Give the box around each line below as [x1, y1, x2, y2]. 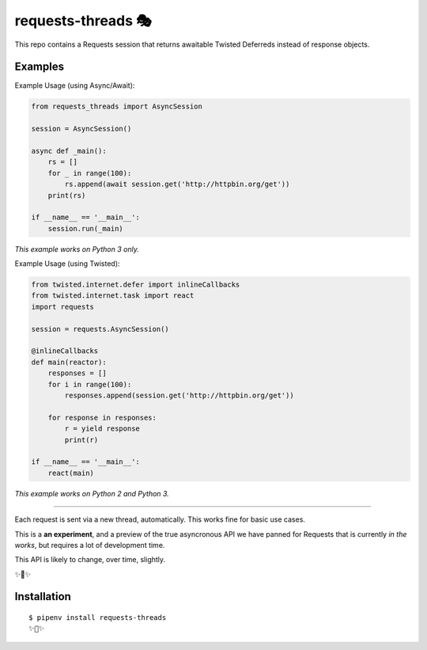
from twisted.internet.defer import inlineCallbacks [31, 280, 240, 289]
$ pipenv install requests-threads [28, 614, 167, 622]
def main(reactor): [31, 357, 107, 367]
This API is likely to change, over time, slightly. [14, 555, 166, 564]
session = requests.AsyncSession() [31, 325, 169, 333]
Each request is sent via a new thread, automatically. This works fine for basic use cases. [14, 515, 306, 524]
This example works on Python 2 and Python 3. [14, 488, 169, 498]
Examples [14, 60, 65, 74]
